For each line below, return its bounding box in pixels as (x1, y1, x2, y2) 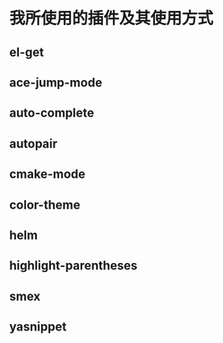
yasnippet (9, 320, 67, 335)
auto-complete (9, 105, 95, 121)
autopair (9, 136, 58, 151)
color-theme (9, 197, 81, 212)
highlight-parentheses (9, 258, 138, 274)
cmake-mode (9, 167, 86, 182)
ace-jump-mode (9, 75, 103, 90)
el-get (9, 44, 45, 59)
